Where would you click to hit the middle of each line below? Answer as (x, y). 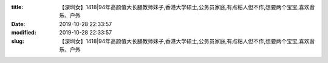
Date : (18, 24)
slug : (18, 41)
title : (17, 7)
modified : (24, 33)
